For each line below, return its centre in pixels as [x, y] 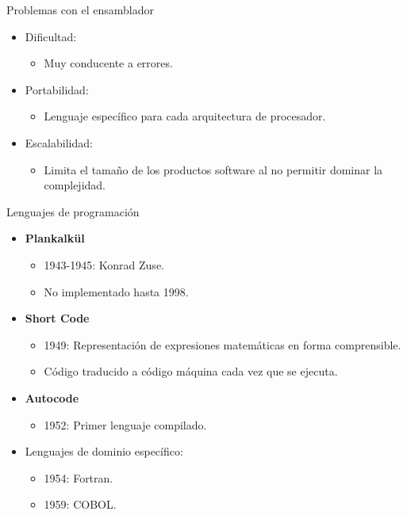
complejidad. [75, 185]
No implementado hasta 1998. [116, 291]
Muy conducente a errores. [108, 63]
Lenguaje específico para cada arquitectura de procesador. [185, 116]
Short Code [57, 318]
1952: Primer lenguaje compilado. [125, 424]
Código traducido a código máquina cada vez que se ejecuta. [191, 371]
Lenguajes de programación [73, 211]
